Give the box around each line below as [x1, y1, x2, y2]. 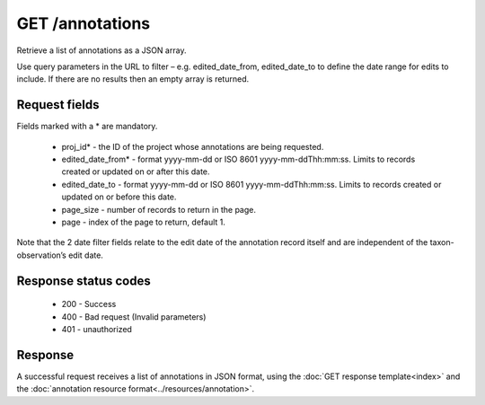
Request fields [16, 97, 100, 112]
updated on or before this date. [61, 191, 177, 202]
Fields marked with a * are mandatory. [16, 121, 158, 132]
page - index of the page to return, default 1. [61, 216, 226, 227]
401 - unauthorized [61, 323, 132, 334]
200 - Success [61, 299, 117, 310]
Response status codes [16, 273, 152, 288]
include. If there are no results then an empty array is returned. [16, 74, 250, 84]
